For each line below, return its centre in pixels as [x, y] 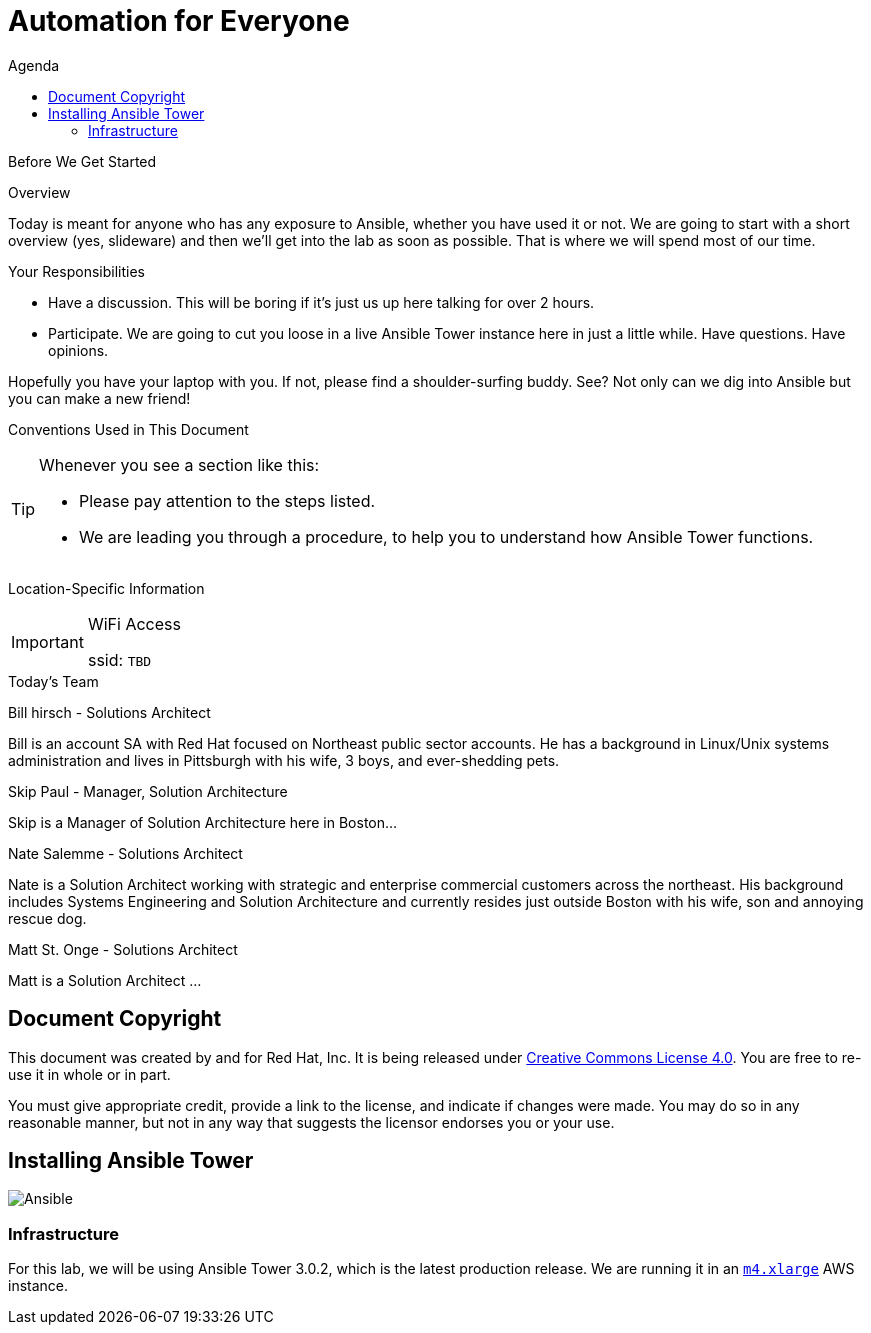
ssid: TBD [119, 659]
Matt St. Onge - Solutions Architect [123, 949]
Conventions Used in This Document [128, 429]
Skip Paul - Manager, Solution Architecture [148, 791]
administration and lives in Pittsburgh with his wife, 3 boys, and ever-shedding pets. [284, 760]
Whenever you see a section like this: [179, 464]
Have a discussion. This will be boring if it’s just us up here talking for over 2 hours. [321, 302]
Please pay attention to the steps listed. [227, 500]
